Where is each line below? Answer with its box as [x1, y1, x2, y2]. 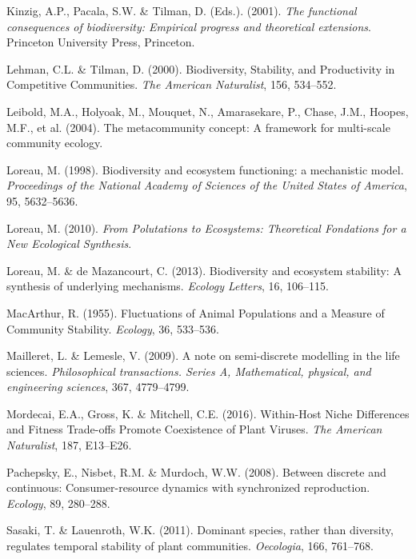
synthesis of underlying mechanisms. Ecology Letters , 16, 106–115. [6, 278, 329, 294]
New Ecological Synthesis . [6, 235, 132, 252]
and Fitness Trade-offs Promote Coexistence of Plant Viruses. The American [6, 421, 382, 437]
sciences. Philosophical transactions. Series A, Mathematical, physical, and [6, 362, 371, 379]
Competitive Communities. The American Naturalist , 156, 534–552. [6, 76, 337, 93]
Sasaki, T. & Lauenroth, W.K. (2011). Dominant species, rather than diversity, [6, 521, 394, 538]
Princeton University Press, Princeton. [6, 34, 195, 50]
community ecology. [6, 134, 103, 151]
